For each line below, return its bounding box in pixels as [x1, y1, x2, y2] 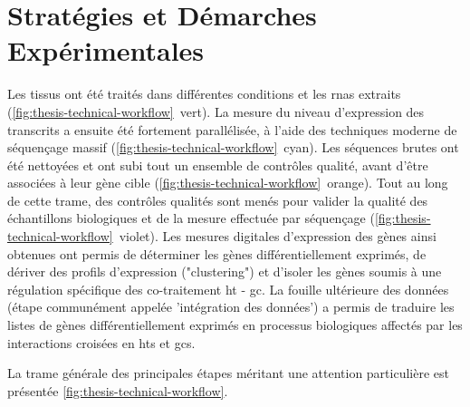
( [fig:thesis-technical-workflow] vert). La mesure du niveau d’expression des [7, 102, 425, 121]
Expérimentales [7, 32, 205, 69]
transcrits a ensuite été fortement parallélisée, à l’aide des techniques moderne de [7, 120, 457, 139]
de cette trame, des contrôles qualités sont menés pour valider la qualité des [7, 190, 428, 209]
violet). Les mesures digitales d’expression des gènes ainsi [119, 227, 436, 246]
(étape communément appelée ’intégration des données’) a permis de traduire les [7, 297, 455, 316]
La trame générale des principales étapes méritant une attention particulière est [7, 363, 449, 383]
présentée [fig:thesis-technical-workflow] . [7, 381, 228, 400]
